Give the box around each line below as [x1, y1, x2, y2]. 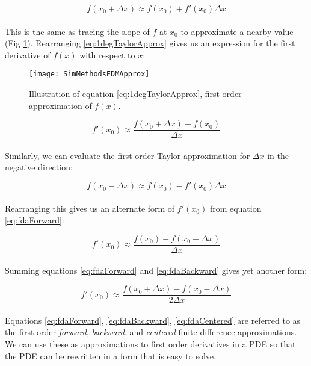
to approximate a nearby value [180, 25, 294, 37]
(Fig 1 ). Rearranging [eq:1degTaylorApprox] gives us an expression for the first [5, 37, 295, 49]
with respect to [79, 48, 135, 61]
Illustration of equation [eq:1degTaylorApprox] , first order [29, 87, 242, 100]
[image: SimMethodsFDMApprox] [29, 70, 150, 79]
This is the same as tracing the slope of [5, 25, 150, 37]
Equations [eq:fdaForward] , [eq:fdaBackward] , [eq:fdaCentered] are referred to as [5, 314, 301, 326]
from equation [209, 202, 262, 214]
